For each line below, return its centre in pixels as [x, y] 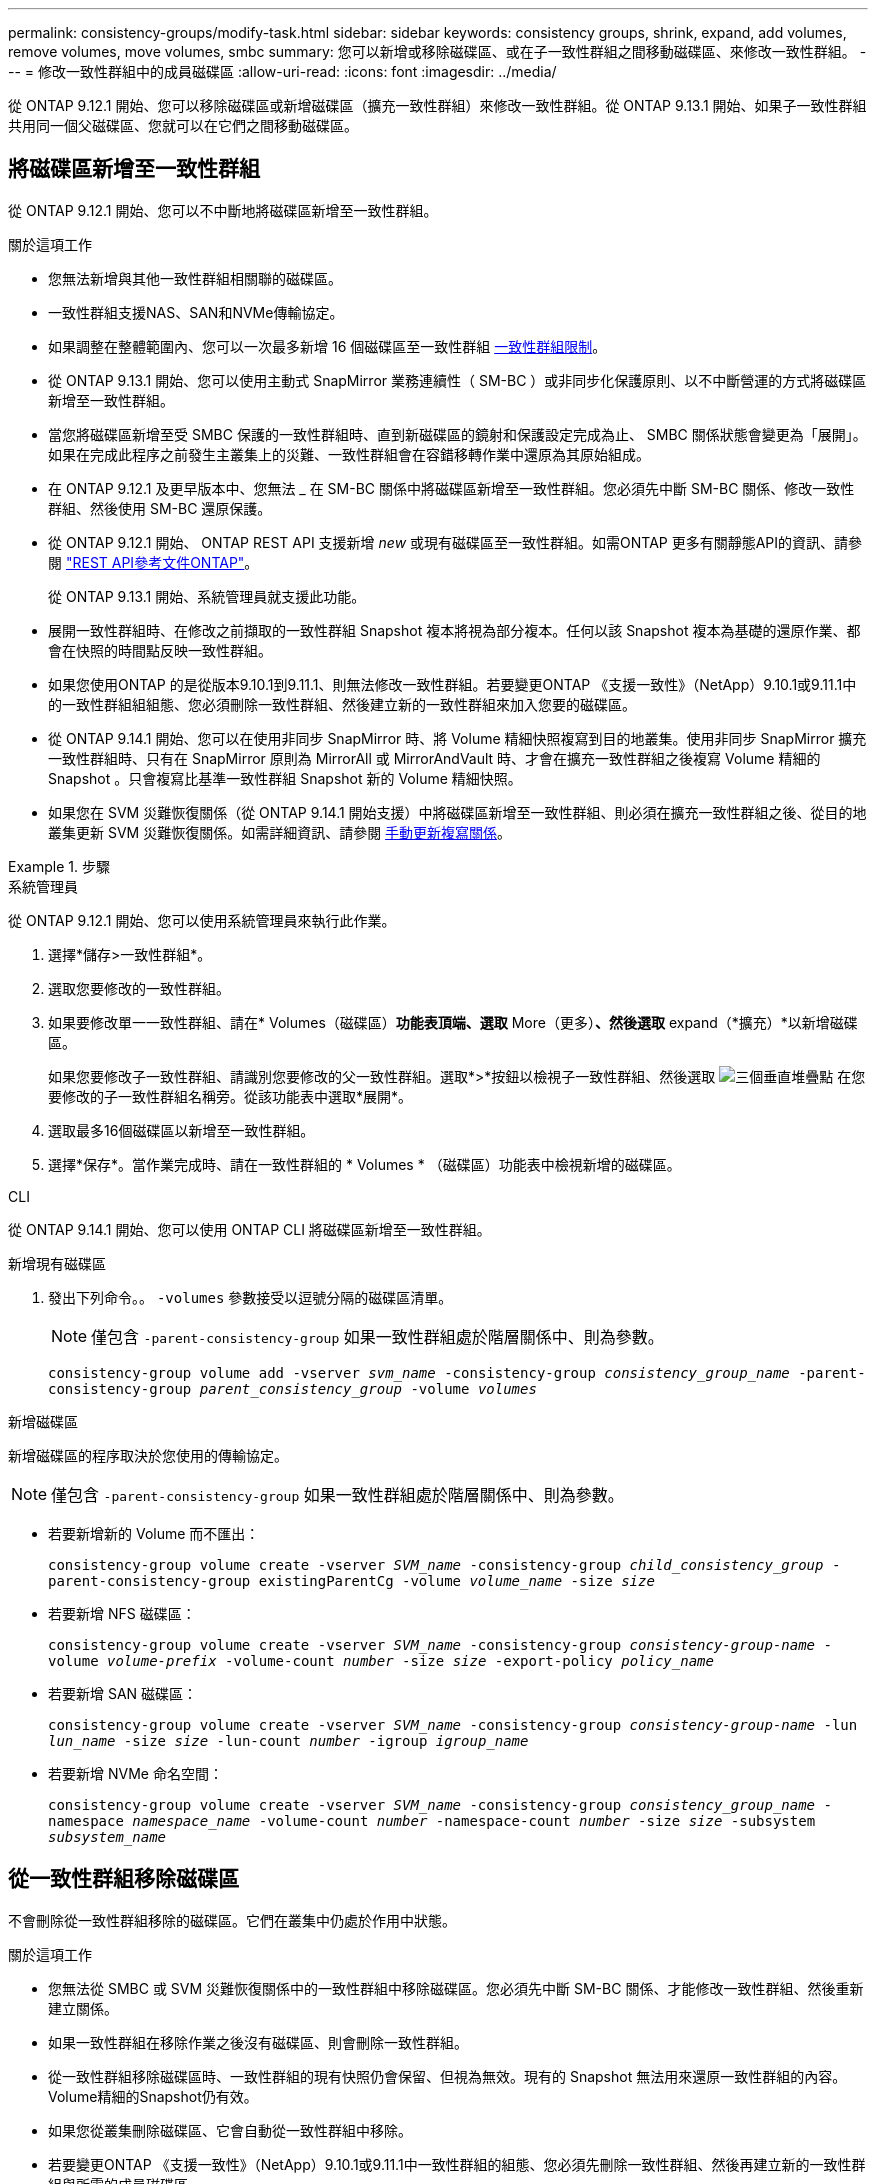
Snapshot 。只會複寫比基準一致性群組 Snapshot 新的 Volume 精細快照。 [285, 778]
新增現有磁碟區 [57, 1263]
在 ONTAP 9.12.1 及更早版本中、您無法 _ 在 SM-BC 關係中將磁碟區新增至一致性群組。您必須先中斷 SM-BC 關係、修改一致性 [451, 488]
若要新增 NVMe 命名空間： [135, 1773]
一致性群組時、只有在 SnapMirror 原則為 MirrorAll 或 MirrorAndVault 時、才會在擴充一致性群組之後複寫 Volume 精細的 [434, 758]
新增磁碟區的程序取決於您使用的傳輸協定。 [148, 1455]
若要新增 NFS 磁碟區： [122, 1613]
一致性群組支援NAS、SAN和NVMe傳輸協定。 [196, 312]
